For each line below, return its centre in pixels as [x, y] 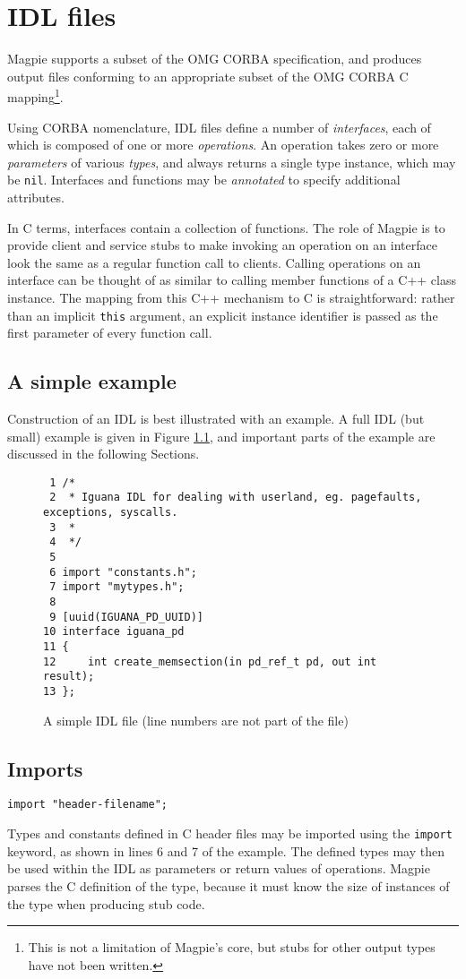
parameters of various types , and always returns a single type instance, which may [232, 162]
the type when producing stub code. [106, 903]
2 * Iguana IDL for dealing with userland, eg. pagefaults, [236, 498]
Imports [45, 768]
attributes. [36, 197]
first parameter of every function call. [110, 333]
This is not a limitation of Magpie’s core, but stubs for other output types [232, 947]
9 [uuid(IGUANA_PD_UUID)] [126, 617]
